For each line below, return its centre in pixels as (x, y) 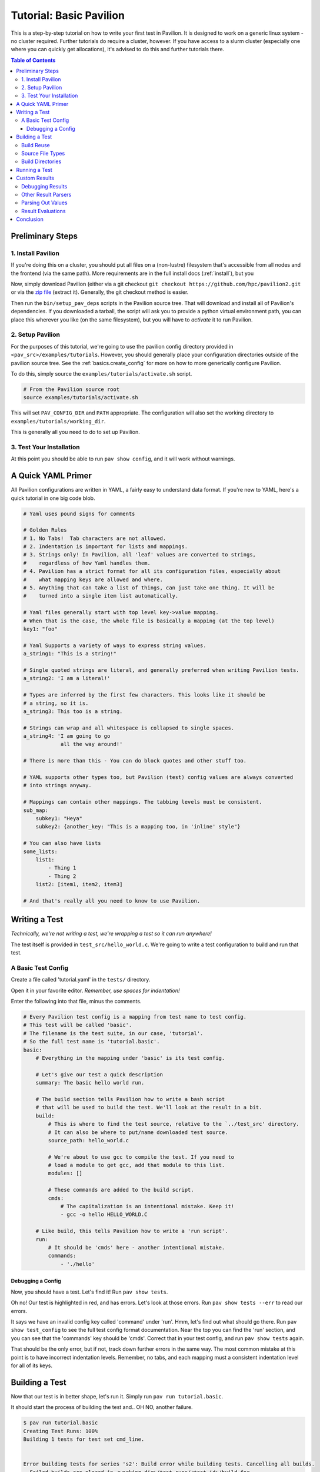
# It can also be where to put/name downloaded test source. (138, 1132)
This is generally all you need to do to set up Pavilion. (76, 432)
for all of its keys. (32, 1365)
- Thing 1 (62, 868)
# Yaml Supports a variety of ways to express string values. (115, 645)
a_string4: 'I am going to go (67, 736)
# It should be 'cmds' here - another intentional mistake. (136, 1247)
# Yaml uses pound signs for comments (79, 513)
